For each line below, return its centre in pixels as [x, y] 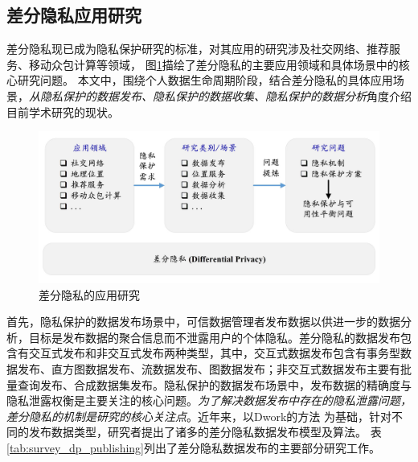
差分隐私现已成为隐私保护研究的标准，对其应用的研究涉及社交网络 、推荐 [198, 49]
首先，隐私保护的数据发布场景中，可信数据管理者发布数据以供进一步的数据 [203, 322]
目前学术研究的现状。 [63, 111]
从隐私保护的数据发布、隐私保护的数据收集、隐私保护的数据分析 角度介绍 [220, 95]
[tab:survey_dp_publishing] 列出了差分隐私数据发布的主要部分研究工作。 [193, 447]
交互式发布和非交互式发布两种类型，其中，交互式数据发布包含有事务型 [214, 353]
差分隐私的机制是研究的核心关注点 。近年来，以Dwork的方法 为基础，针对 [199, 416]
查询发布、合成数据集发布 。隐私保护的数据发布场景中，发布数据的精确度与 [214, 384]
